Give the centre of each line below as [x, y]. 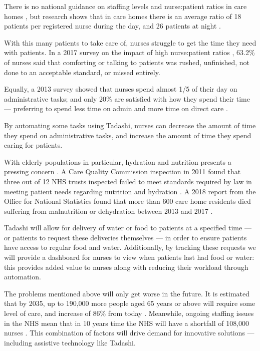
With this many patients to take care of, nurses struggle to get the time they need [130, 42]
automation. [23, 277]
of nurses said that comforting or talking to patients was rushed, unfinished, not [127, 62]
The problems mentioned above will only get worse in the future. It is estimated [127, 293]
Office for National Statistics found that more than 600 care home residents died [127, 201]
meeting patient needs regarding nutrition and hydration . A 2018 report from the [130, 191]
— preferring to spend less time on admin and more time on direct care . [116, 108]
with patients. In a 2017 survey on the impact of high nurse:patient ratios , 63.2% [129, 52]
